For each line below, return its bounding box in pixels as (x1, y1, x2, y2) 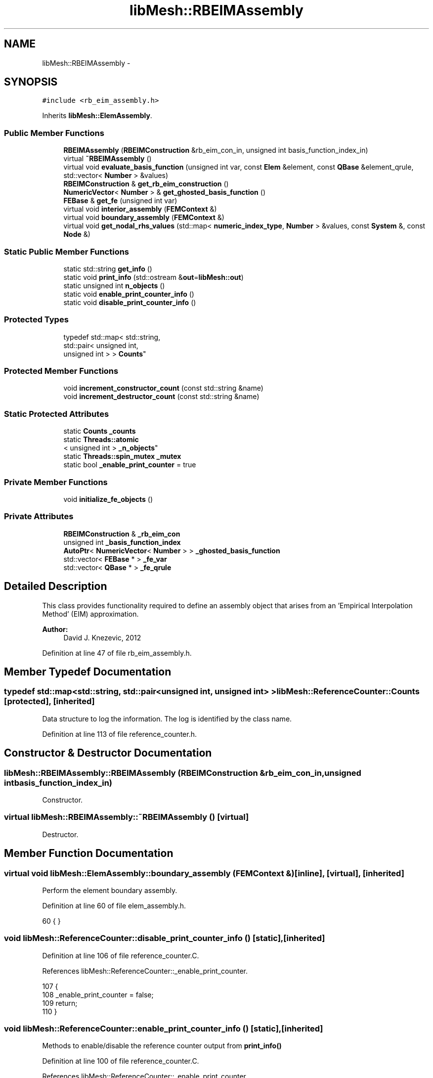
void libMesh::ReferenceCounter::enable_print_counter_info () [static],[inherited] (4, 1024, 323, 1034)
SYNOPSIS (4, 76, 58, 89)
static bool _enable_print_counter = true (63, 460, 196, 469)
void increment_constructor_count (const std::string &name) (63, 384, 263, 393)
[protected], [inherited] (4, 696, 95, 707)
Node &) (63, 230, 90, 239)
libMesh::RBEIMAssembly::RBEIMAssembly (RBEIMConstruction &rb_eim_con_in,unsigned (4, 767, 361, 778)
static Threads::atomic (63, 435, 139, 444)
